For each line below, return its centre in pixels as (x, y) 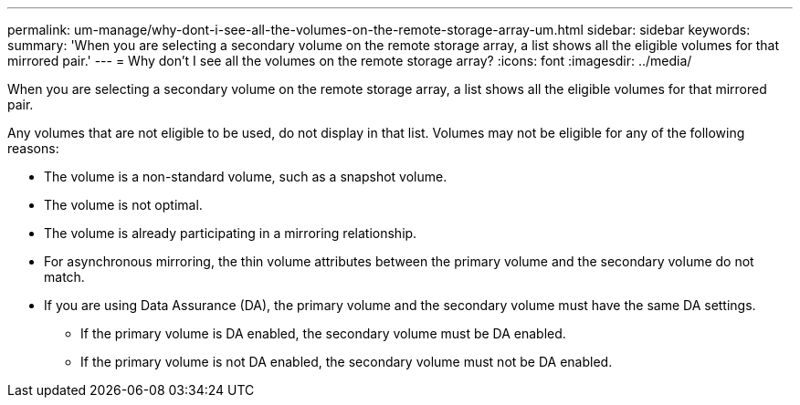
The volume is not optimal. (123, 205)
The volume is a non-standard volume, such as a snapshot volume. (246, 177)
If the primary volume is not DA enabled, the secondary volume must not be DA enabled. (347, 362)
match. (64, 277)
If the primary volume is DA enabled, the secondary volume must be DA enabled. (323, 333)
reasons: (33, 148)
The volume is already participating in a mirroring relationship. (231, 233)
